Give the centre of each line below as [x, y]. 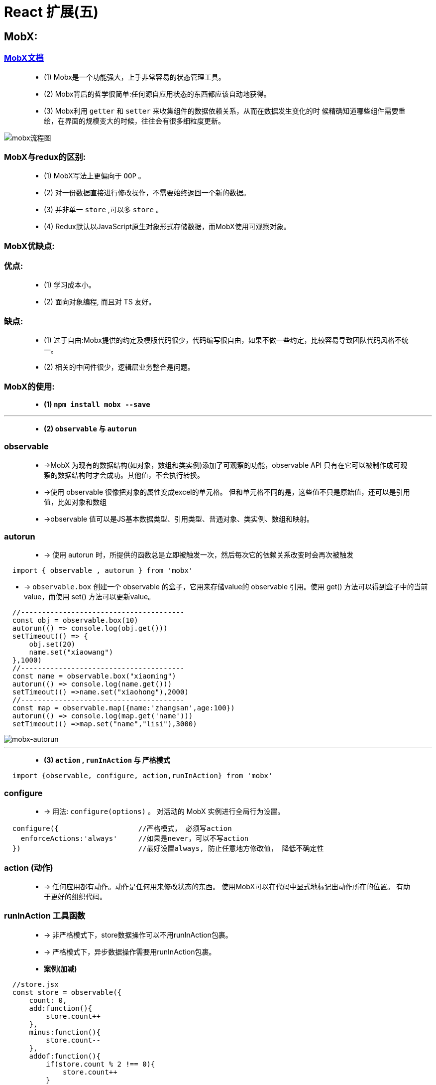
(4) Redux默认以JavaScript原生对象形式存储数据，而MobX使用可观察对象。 [167, 227]
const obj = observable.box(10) [75, 620]
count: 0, [48, 1000]
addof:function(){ [65, 1056]
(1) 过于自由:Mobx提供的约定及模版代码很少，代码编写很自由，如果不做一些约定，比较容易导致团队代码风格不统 [226, 340]
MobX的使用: [29, 386]
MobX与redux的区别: [45, 157]
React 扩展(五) [51, 12]
